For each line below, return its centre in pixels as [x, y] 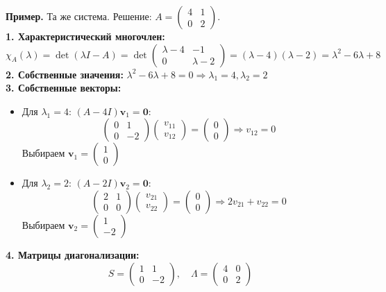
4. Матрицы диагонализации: [73, 254]
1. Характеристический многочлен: [85, 36]
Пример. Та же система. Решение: [79, 16]
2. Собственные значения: [65, 74]
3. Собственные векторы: [64, 88]
